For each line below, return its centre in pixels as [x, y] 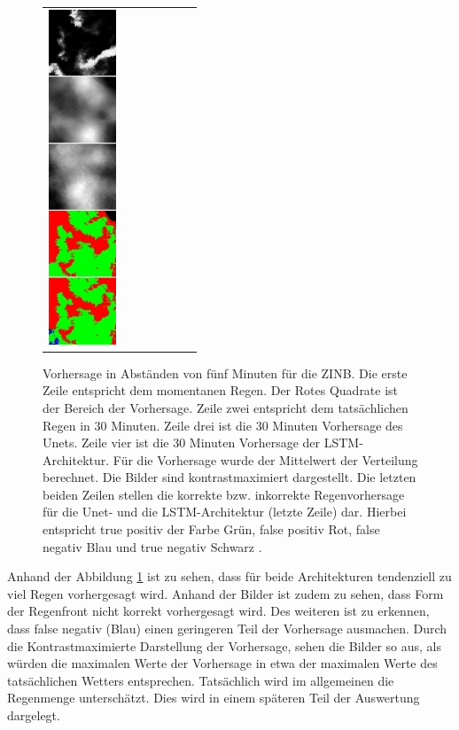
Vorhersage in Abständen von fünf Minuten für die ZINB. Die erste [225, 373]
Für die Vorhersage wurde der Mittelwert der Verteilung [265, 459]
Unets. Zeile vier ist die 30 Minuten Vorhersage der [182, 443]
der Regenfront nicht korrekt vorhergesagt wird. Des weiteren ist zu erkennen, [218, 611]
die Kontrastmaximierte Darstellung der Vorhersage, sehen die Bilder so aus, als [225, 645]
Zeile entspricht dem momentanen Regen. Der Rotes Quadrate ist [221, 390]
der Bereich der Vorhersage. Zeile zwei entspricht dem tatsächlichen [226, 407]
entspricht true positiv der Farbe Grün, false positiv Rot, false [211, 529]
